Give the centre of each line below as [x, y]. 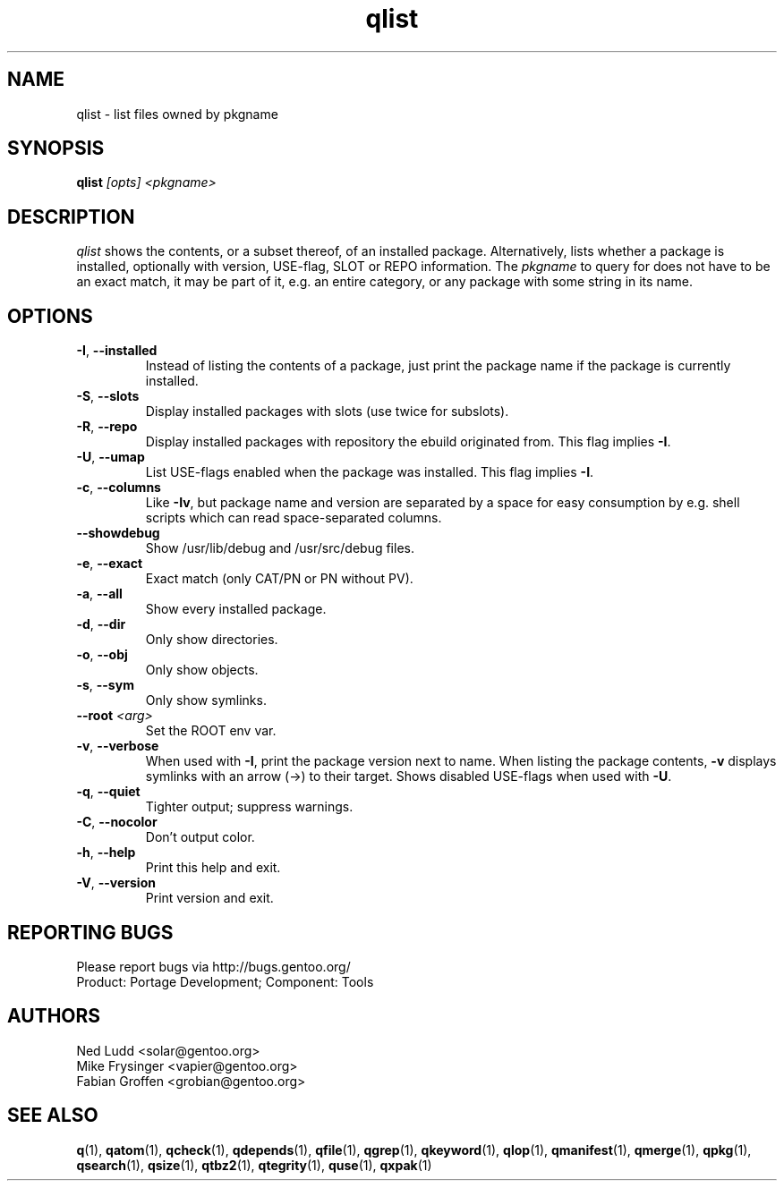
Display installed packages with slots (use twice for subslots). [327, 412]
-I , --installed [117, 351]
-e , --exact [110, 564]
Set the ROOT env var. [211, 731]
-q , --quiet [108, 792]
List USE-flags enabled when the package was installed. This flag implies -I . [370, 472]
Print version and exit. [209, 898]
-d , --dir [101, 624]
